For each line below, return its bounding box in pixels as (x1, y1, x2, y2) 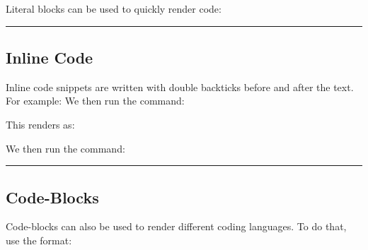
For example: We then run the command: (6, 93, 185, 108)
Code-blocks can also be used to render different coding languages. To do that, (6, 219, 347, 234)
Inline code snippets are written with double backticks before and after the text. (6, 79, 354, 94)
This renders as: (6, 117, 75, 131)
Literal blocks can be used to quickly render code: (6, 1, 222, 16)
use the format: (6, 232, 72, 247)
